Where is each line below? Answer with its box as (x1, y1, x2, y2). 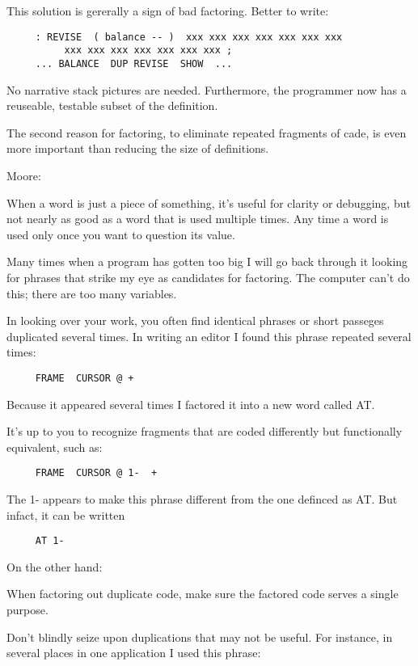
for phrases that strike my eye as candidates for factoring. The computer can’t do (6, 268, 410, 285)
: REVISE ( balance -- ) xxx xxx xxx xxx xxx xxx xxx (35, 31, 343, 43)
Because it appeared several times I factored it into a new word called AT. (6, 395, 375, 412)
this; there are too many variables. (6, 285, 177, 301)
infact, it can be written (6, 506, 125, 523)
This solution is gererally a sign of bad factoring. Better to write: (6, 2, 329, 19)
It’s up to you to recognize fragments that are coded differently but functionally (6, 423, 403, 440)
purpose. (6, 601, 49, 618)
